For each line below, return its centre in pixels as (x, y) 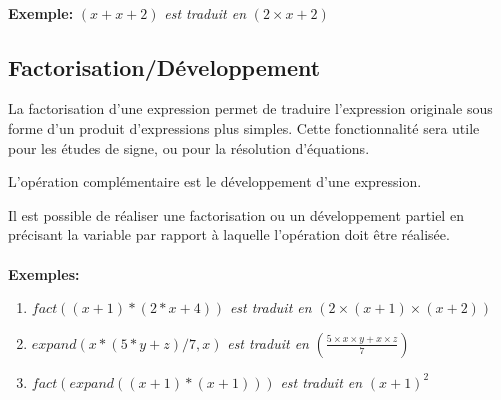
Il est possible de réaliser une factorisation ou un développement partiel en (236, 214)
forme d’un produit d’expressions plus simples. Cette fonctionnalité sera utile (244, 127)
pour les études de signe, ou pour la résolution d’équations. (189, 147)
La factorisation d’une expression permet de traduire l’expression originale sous (250, 108)
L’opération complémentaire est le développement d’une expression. (215, 181)
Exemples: (44, 273)
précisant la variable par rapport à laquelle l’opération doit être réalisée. (229, 234)
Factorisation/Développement (164, 66)
